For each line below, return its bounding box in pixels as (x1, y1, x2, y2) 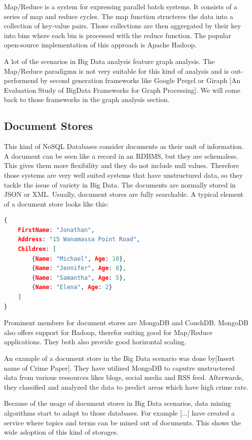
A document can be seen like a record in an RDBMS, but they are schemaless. (4, 150, 238, 161)
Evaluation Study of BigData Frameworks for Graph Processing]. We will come (4, 84, 240, 95)
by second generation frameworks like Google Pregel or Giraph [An (40, 75, 241, 85)
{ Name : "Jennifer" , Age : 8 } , (32, 265, 126, 272)
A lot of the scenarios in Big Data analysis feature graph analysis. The (4, 56, 215, 66)
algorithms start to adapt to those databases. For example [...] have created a (4, 407, 235, 418)
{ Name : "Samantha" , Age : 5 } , (32, 274, 126, 281)
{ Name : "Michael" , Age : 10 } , (32, 255, 126, 262)
